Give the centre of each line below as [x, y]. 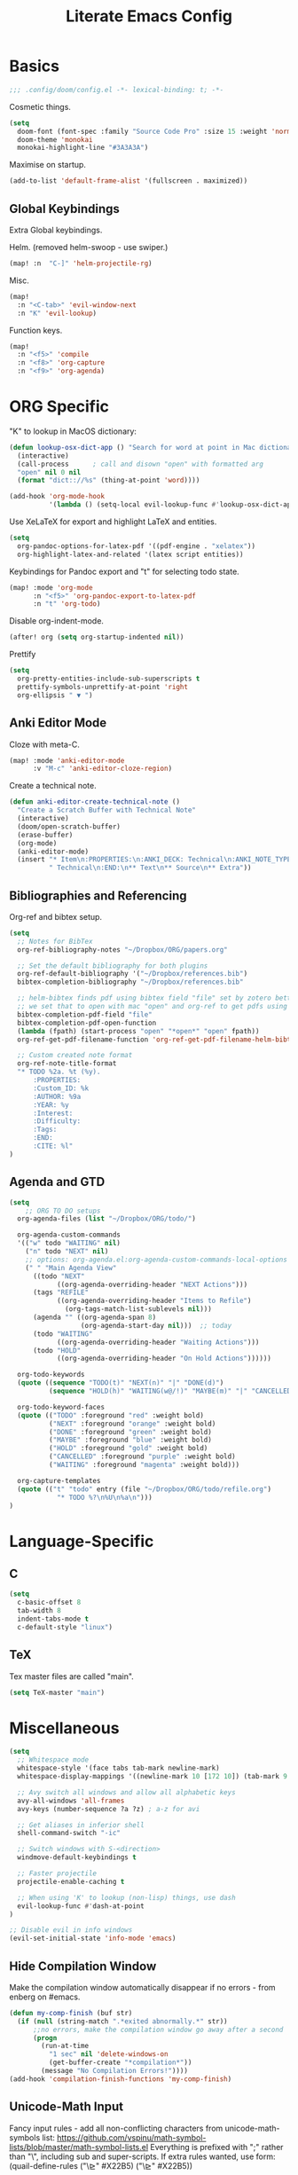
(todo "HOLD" [57, 1350]
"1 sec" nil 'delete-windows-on [108, 2054]
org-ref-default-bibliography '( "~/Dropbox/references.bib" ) [133, 974]
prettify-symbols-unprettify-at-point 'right [103, 687]
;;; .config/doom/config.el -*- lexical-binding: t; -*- [117, 90]
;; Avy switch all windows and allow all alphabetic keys [127, 1792]
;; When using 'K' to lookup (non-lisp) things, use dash [127, 1897]
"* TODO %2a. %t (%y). [59, 1072]
